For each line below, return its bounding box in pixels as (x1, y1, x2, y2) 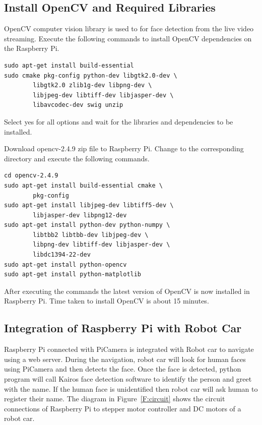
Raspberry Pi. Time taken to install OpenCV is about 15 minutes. (4, 295, 209, 306)
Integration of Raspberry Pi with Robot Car (4, 320, 242, 336)
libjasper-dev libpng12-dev (33, 211, 127, 219)
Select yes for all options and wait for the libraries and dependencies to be (4, 116, 233, 127)
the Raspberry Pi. (4, 43, 59, 53)
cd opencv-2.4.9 (4, 172, 58, 179)
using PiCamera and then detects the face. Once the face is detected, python (4, 363, 241, 374)
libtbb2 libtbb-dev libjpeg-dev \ (33, 231, 149, 238)
